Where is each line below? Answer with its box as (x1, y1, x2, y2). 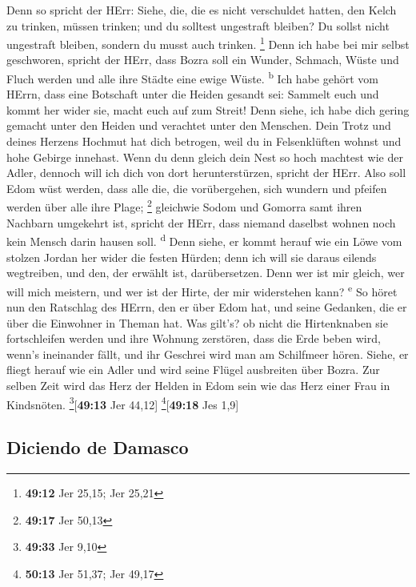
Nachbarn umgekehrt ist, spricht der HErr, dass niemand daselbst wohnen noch (6, 214, 396, 231)
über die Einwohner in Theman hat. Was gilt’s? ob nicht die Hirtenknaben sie (6, 314, 388, 331)
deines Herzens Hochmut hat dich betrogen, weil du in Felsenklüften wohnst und (6, 133, 402, 150)
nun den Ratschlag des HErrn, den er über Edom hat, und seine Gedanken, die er (6, 298, 407, 315)
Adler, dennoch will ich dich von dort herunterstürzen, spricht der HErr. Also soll (6, 164, 406, 181)
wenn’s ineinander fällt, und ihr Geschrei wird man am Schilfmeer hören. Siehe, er (6, 345, 409, 362)
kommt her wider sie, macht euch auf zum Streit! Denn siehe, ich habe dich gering (6, 101, 410, 118)
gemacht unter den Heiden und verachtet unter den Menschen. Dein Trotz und (6, 117, 391, 134)
